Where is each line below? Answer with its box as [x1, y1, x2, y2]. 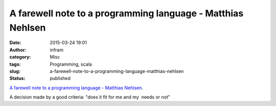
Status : [9, 75, 26, 82]
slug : [9, 68, 20, 74]
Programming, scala [50, 61, 92, 67]
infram [50, 46, 64, 53]
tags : [9, 61, 21, 67]
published [50, 75, 71, 82]
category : [9, 54, 31, 60]
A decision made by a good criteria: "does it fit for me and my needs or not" [9, 94, 171, 100]
